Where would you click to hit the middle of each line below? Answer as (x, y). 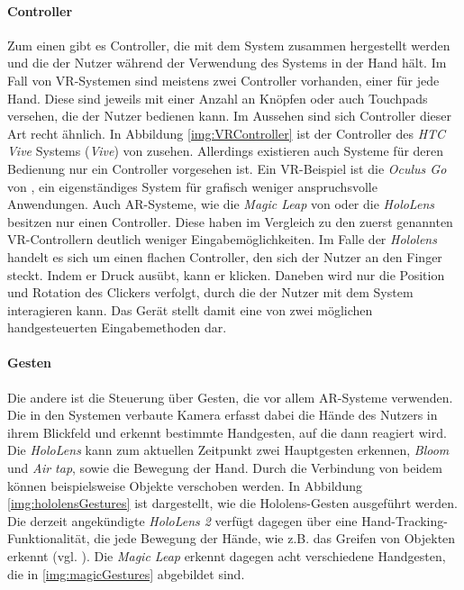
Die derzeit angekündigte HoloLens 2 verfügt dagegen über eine (182, 520)
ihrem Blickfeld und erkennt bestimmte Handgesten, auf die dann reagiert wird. (227, 432)
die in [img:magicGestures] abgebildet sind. (126, 573)
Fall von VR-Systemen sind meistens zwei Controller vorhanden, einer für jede (223, 80)
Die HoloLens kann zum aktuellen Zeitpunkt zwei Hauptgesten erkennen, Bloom (228, 450)
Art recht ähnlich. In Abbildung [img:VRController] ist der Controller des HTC (227, 133)
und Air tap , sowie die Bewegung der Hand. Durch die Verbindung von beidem (225, 468)
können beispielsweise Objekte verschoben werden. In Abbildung (185, 485)
